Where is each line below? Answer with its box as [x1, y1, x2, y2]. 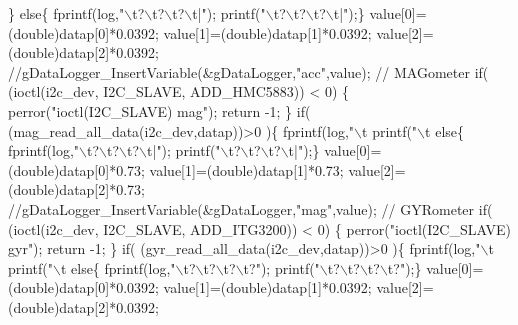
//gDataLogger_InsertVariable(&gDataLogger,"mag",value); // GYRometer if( [8, 198, 493, 219]
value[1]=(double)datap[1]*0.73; [149, 159, 344, 180]
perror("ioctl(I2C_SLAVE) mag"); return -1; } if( [8, 100, 311, 121]
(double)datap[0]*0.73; [8, 159, 145, 180]
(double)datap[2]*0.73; [8, 179, 145, 200]
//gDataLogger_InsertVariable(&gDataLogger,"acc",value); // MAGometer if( [8, 61, 489, 82]
